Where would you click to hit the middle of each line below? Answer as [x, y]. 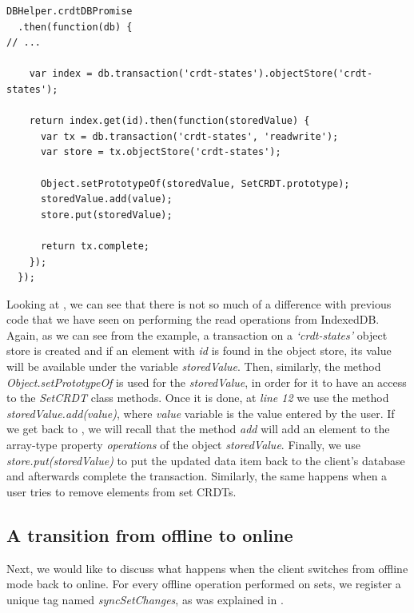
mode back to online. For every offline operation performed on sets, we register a [204, 584]
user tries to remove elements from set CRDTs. [121, 491]
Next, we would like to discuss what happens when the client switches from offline [207, 568]
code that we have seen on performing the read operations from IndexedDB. [193, 319]
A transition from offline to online [150, 534]
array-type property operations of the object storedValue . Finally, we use [183, 445]
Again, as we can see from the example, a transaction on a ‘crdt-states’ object [197, 334]
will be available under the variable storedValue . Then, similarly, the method [194, 366]
